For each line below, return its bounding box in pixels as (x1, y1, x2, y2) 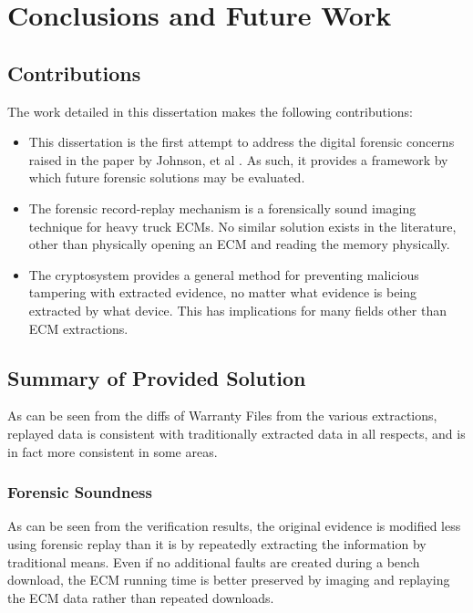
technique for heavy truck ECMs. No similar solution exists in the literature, (28, 216, 457, 235)
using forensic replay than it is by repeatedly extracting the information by (7, 534, 427, 553)
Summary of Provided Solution (7, 363, 306, 391)
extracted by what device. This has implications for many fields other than (28, 300, 447, 319)
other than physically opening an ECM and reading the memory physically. (28, 234, 450, 254)
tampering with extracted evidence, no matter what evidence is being (28, 283, 417, 302)
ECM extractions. (28, 318, 129, 338)
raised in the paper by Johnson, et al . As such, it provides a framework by (28, 150, 448, 169)
